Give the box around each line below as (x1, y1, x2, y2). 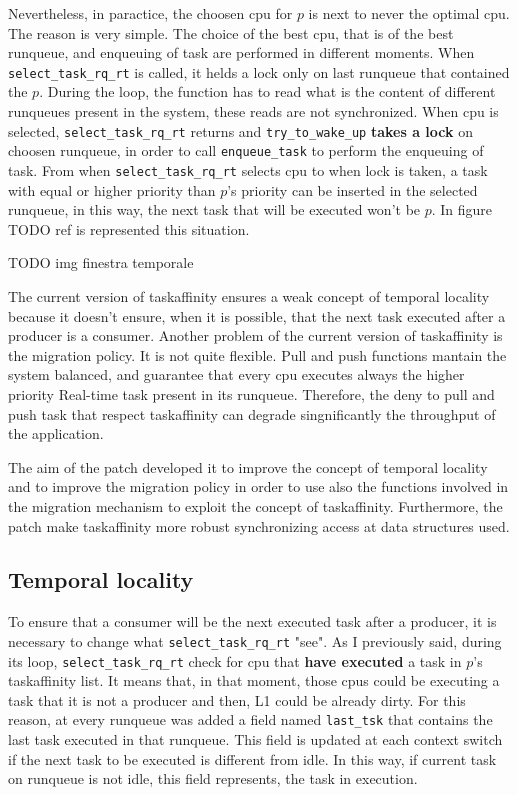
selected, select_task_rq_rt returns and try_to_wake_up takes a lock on (8, 120, 473, 141)
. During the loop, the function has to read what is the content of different (39, 81, 496, 102)
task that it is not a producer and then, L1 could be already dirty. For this (8, 689, 466, 710)
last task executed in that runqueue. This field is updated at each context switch (8, 729, 503, 750)
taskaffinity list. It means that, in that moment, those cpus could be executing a (8, 670, 500, 691)
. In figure (431, 199, 493, 220)
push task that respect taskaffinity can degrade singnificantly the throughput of (8, 403, 496, 424)
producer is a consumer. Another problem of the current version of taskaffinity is (8, 325, 503, 346)
